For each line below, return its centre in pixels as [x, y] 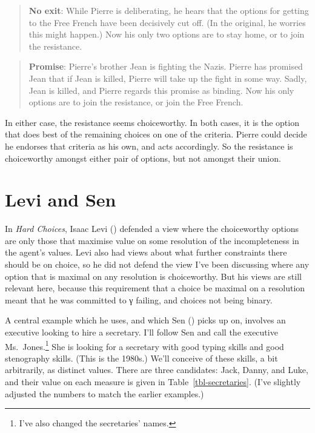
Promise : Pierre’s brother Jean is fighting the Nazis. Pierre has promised [166, 66]
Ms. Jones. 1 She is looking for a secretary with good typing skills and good [144, 345]
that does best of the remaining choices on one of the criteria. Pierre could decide [156, 134]
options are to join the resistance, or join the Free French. [136, 102]
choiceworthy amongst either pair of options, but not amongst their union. [143, 158]
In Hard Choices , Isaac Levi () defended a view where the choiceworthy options [152, 229]
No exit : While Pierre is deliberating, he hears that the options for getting [169, 10]
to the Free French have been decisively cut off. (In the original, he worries [167, 22]
